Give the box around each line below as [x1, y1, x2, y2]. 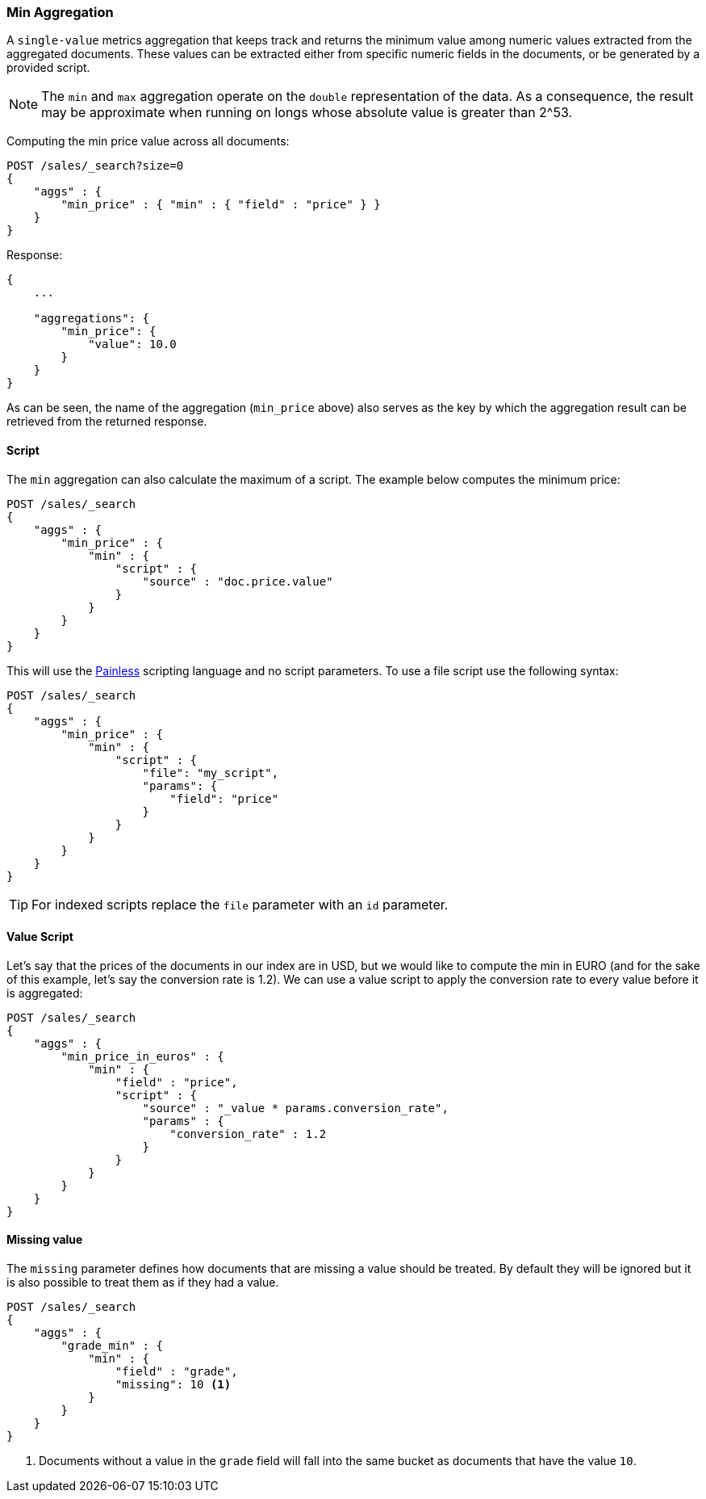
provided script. [6, 61, 90, 75]
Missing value [6, 1232, 83, 1247]
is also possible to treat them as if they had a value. [6, 1275, 279, 1290]
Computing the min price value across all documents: [6, 134, 290, 149]
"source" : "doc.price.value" [142, 574, 333, 588]
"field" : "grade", [115, 1365, 238, 1379]
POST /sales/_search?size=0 [6, 159, 184, 173]
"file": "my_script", [142, 766, 279, 779]
